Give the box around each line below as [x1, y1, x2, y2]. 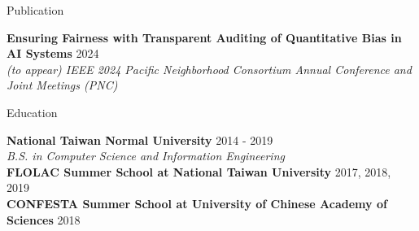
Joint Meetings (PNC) [7, 76, 118, 94]
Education [7, 103, 58, 120]
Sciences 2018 [7, 211, 81, 228]
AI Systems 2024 [7, 45, 99, 62]
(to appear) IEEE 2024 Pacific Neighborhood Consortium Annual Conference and [7, 60, 412, 77]
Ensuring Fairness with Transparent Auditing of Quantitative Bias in [7, 28, 402, 46]
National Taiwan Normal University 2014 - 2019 [7, 131, 273, 148]
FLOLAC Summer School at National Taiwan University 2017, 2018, [7, 163, 391, 180]
